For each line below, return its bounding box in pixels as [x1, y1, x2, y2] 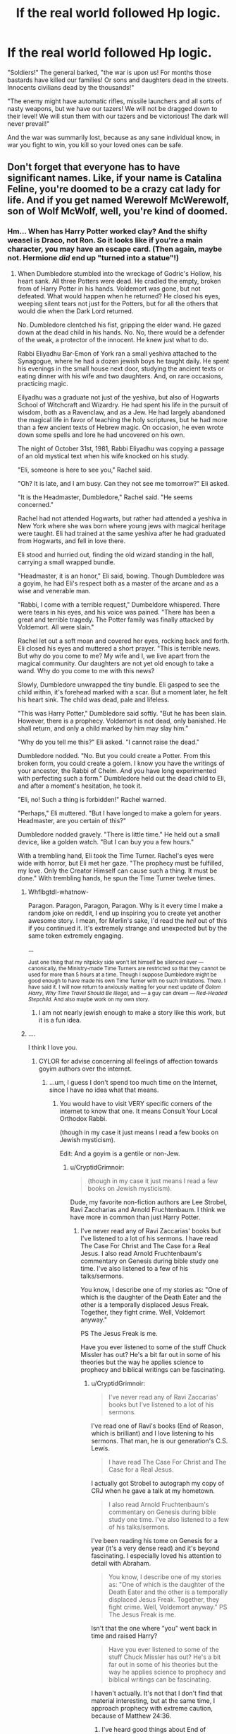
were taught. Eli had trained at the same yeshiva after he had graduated [17, 529, 225, 537]
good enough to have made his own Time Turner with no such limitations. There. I [27, 977, 226, 984]
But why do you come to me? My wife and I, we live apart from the [17, 651, 210, 660]
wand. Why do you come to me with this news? [17, 666, 155, 675]
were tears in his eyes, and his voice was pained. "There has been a [17, 607, 216, 616]
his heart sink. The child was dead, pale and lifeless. [17, 695, 170, 704]
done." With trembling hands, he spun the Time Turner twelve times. [17, 873, 216, 882]
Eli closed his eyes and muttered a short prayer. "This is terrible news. [17, 644, 221, 652]
